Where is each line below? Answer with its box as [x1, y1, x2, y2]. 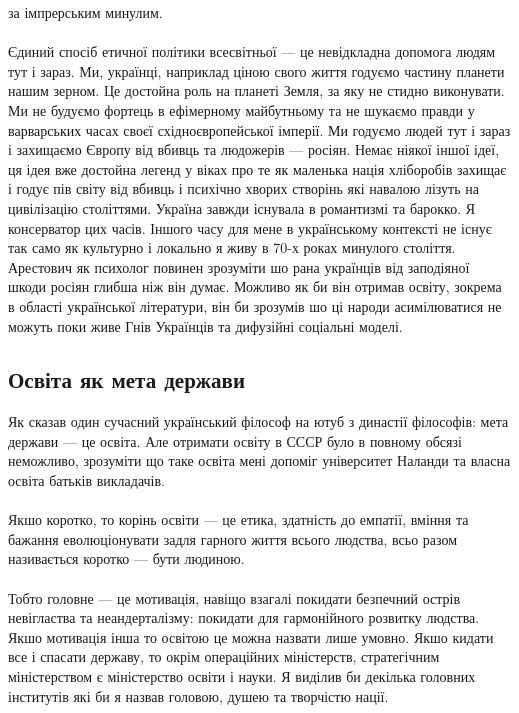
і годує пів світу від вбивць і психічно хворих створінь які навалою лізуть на [8, 178, 479, 199]
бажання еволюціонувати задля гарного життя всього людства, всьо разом [8, 528, 458, 549]
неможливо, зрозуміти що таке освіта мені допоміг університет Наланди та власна [8, 450, 511, 471]
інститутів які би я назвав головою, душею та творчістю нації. [8, 685, 389, 706]
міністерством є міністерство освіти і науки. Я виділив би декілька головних [8, 666, 476, 687]
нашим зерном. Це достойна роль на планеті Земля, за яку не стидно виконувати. [8, 80, 505, 101]
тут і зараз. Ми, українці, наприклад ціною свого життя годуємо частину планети [8, 60, 505, 81]
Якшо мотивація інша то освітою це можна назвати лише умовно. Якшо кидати [8, 626, 494, 647]
